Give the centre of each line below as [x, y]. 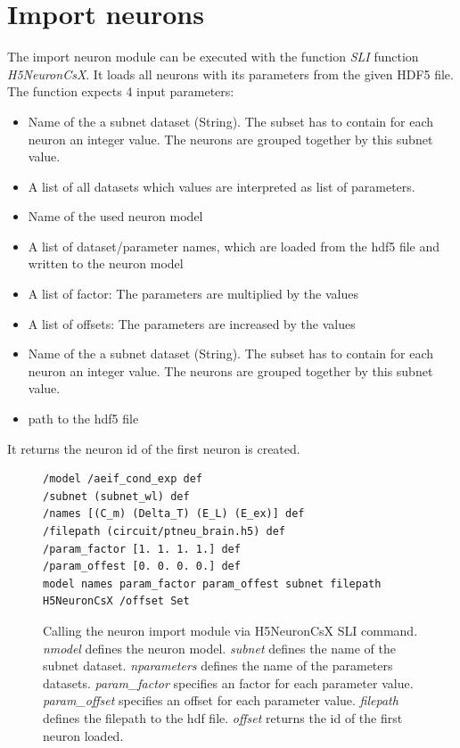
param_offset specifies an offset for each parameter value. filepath [221, 700]
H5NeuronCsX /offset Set [116, 601]
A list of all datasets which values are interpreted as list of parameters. [222, 186]
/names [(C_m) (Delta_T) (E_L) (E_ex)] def [174, 514]
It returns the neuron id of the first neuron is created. [154, 448]
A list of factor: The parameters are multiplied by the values [193, 294]
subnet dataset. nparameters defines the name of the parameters [218, 666]
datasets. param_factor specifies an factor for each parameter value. [228, 682]
